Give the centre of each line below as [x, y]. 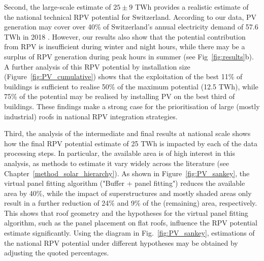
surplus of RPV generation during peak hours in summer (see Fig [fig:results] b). [129, 56]
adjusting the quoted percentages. [57, 253]
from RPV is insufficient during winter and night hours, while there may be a [125, 46]
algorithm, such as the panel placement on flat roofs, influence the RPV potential [131, 223]
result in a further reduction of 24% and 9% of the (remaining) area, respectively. [131, 203]
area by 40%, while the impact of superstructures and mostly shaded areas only [128, 193]
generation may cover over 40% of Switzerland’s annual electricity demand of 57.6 [131, 27]
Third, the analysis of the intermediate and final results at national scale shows [127, 133]
